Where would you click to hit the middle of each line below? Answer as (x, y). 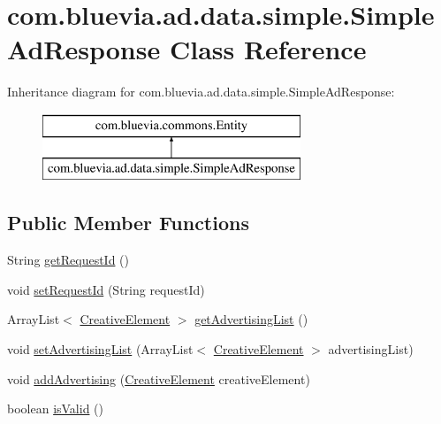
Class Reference (268, 49)
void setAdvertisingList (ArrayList (100, 349)
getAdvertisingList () (251, 319)
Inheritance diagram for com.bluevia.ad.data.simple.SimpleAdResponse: (201, 92)
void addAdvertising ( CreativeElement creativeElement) (159, 378)
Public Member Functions (128, 223)
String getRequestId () (68, 260)
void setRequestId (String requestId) (106, 289)
